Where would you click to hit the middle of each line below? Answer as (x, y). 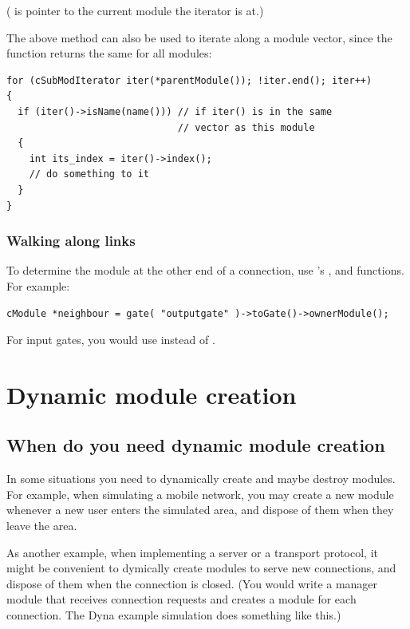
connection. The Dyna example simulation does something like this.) (174, 615)
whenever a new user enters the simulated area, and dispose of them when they (200, 510)
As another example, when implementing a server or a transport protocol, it (193, 552)
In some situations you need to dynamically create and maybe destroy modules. (201, 479)
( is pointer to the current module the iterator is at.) (135, 10)
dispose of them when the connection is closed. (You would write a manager (192, 583)
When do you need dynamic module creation (196, 445)
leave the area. (42, 526)
